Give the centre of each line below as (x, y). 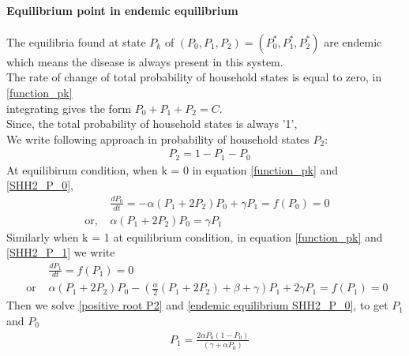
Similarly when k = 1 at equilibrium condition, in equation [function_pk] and (195, 236)
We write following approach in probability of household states (158, 139)
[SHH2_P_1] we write (61, 252)
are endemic (353, 41)
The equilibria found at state (76, 41)
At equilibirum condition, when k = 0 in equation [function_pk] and (173, 169)
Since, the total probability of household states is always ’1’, (152, 124)
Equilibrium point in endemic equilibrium (122, 10)
